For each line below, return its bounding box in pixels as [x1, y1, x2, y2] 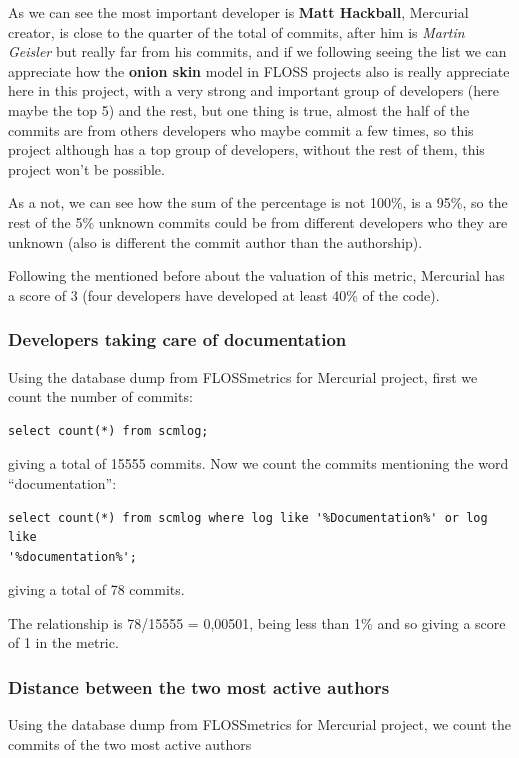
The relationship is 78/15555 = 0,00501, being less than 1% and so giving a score [8, 612, 506, 633]
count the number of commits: [8, 386, 193, 407]
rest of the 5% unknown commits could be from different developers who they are [8, 211, 508, 232]
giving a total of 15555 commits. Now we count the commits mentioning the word [8, 453, 509, 474]
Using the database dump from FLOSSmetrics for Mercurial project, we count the [8, 714, 511, 735]
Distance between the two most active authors [8, 674, 390, 699]
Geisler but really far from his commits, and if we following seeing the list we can [8, 41, 507, 62]
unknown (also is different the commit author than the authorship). [8, 231, 423, 252]
